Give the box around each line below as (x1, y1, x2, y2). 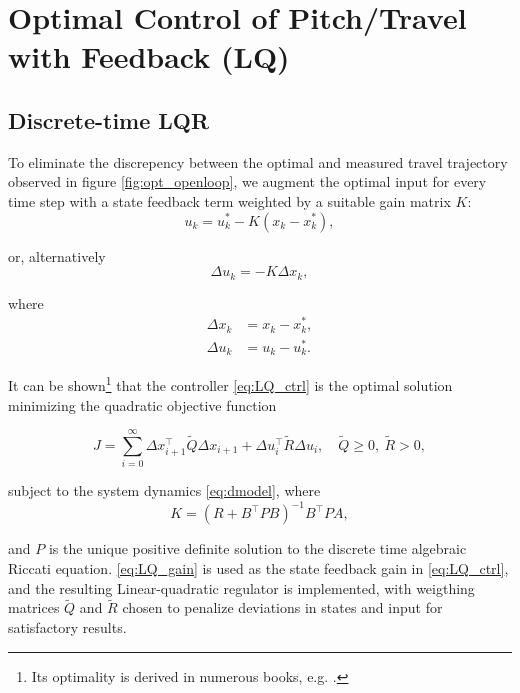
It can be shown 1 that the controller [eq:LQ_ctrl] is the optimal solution (8, 372, 453, 395)
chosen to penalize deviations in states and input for (122, 597, 443, 618)
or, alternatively (8, 245, 106, 266)
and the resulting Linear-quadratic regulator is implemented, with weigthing (8, 577, 475, 598)
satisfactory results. (8, 616, 127, 637)
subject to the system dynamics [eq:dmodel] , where (8, 480, 321, 501)
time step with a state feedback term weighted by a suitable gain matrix (8, 190, 451, 211)
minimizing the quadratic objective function (8, 394, 277, 415)
